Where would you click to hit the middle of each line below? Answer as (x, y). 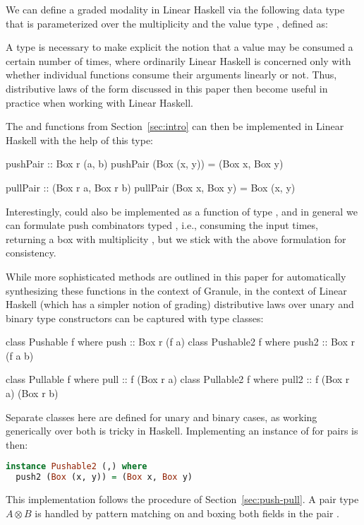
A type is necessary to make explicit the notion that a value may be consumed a (180, 47)
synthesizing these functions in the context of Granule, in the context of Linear (176, 290)
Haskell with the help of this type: (79, 140)
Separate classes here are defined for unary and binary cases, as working (162, 417)
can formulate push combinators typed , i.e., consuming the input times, (162, 225)
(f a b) (20, 355)
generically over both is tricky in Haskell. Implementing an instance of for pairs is (182, 431)
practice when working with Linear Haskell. (99, 102)
